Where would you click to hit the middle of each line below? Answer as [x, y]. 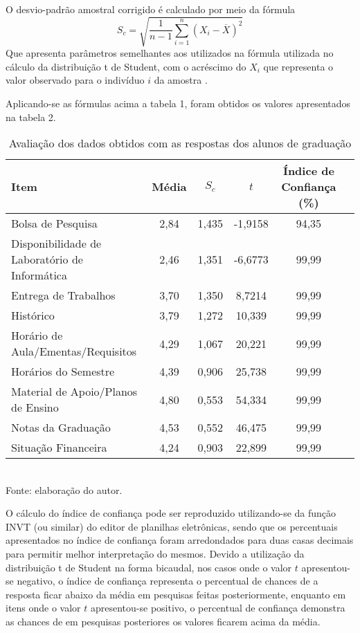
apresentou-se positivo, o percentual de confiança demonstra [218, 608]
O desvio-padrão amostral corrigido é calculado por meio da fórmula [151, 9]
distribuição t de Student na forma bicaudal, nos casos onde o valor [149, 567]
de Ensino [35, 407]
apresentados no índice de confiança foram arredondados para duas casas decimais [180, 540]
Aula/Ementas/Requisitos [74, 351]
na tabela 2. [31, 117]
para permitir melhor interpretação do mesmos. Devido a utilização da [155, 554]
